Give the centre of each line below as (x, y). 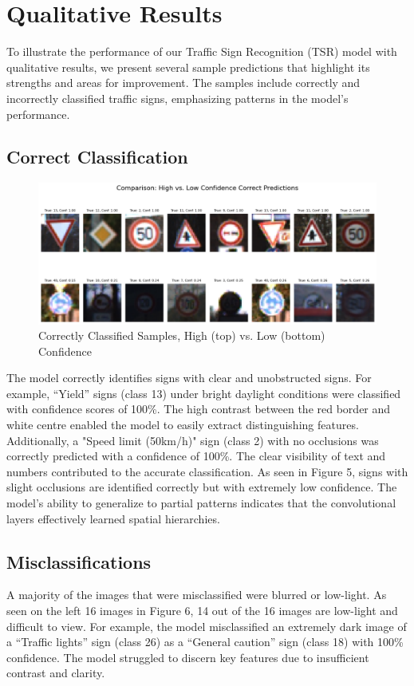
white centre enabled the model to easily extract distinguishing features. (183, 425)
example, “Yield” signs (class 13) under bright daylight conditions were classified (204, 393)
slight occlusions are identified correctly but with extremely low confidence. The (202, 487)
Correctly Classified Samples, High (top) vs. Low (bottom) (182, 335)
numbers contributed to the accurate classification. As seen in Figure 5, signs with (207, 471)
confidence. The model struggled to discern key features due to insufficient (188, 657)
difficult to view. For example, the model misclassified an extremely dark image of (207, 626)
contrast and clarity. (56, 673)
